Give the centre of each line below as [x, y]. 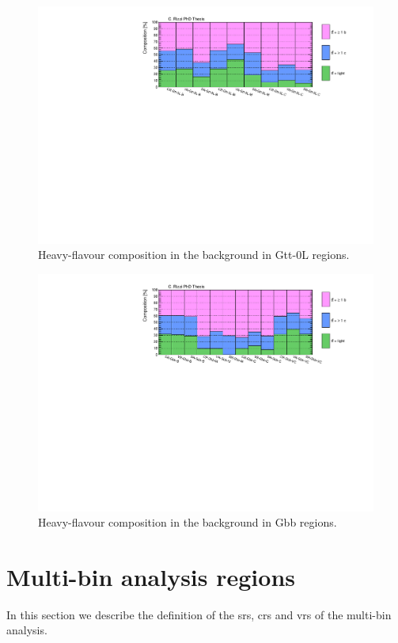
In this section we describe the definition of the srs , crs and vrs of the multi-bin [199, 614]
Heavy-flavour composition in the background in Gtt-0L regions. [194, 255]
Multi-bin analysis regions [151, 576]
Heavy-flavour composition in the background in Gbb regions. [188, 522]
